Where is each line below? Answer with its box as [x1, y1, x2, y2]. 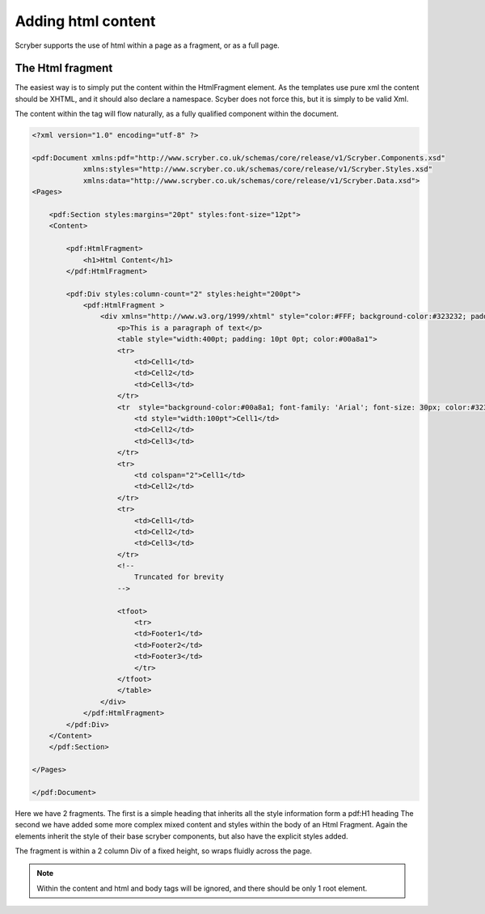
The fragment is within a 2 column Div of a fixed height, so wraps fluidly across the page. [15, 846, 313, 856]
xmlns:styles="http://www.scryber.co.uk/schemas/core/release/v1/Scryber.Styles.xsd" [82, 164, 432, 174]
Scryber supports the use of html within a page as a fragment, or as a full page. [15, 40, 280, 50]
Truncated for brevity [133, 572, 224, 582]
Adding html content [15, 12, 156, 30]
